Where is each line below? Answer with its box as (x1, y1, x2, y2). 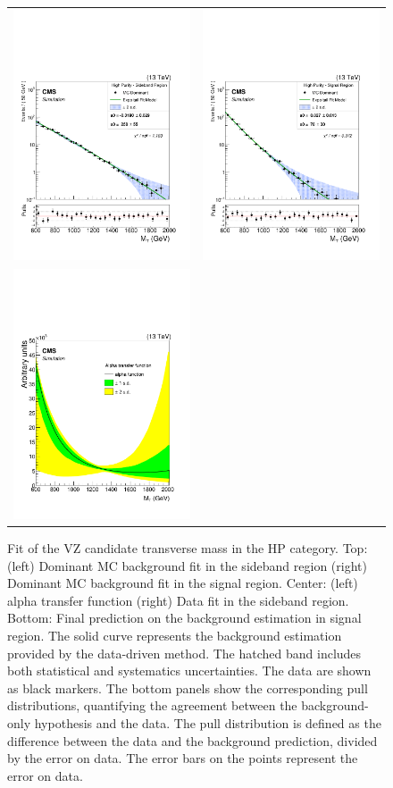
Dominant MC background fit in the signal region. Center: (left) (7, 574, 358, 592)
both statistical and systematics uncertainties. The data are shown (7, 661, 372, 680)
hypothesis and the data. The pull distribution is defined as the (34, 713, 381, 732)
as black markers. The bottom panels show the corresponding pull (7, 678, 368, 697)
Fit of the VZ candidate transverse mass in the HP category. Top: (7, 539, 368, 557)
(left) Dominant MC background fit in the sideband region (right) (7, 556, 367, 574)
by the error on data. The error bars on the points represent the (7, 749, 358, 767)
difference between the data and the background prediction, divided (7, 731, 378, 750)
